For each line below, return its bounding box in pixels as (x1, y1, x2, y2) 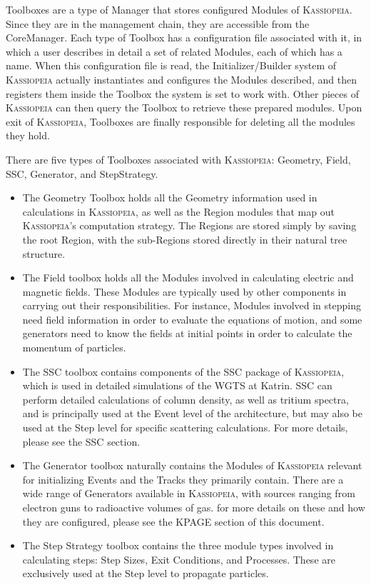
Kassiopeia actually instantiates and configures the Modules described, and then (6, 71, 357, 86)
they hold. (6, 128, 50, 143)
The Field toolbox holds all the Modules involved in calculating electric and (22, 270, 354, 285)
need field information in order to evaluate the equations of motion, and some (22, 311, 362, 326)
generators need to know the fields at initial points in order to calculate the (22, 326, 352, 341)
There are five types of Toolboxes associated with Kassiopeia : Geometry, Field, (6, 151, 351, 166)
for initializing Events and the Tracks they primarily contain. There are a (22, 471, 344, 486)
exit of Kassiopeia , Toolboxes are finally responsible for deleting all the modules (6, 114, 355, 129)
